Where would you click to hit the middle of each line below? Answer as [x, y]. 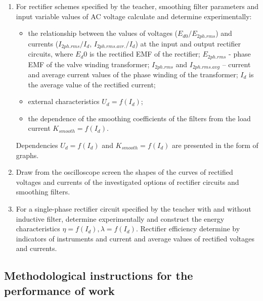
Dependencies [37, 145]
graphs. [27, 155]
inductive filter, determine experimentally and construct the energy [120, 218]
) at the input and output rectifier [188, 43]
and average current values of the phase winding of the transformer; [133, 74]
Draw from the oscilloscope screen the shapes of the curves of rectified [124, 172]
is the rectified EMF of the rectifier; [145, 54]
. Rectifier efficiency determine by [188, 229]
